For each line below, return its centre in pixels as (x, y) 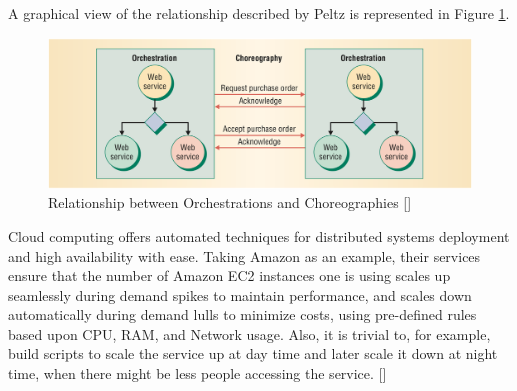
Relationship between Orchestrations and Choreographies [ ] (230, 202)
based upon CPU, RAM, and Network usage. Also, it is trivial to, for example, (249, 333)
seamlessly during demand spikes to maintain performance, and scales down (240, 294)
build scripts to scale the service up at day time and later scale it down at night (253, 353)
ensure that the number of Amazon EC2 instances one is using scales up (229, 275)
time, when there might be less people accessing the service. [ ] (197, 373)
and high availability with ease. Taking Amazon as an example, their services (244, 255)
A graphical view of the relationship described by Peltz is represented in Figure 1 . (259, 13)
